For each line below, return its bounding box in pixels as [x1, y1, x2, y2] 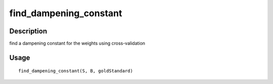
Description [9, 27, 48, 35]
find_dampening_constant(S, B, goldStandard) [18, 68, 133, 74]
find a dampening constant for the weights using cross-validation [9, 40, 146, 47]
